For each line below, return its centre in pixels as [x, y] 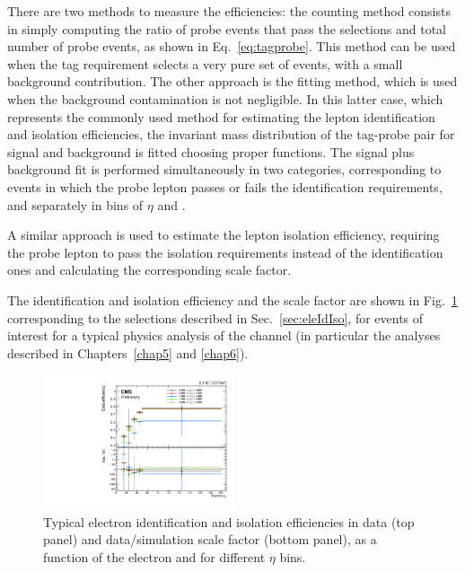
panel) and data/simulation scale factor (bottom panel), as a [210, 539]
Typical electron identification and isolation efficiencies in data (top [229, 521]
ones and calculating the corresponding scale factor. [149, 270]
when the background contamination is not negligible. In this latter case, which [225, 98]
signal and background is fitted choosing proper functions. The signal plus [211, 151]
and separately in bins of [75, 204]
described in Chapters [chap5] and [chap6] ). [128, 352]
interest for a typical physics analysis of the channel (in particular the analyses [224, 335]
